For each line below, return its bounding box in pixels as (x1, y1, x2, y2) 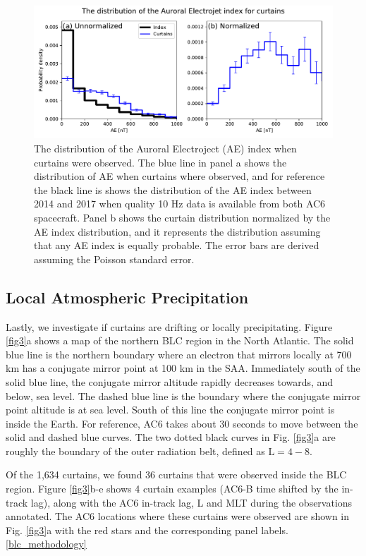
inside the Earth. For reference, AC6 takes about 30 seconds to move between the (6, 416, 358, 430)
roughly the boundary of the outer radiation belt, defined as (6, 443, 265, 458)
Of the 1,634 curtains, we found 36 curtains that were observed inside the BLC (6, 467, 347, 482)
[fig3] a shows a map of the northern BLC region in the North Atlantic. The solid (6, 333, 354, 348)
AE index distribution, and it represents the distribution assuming (34, 224, 321, 238)
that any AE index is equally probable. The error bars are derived (34, 238, 319, 253)
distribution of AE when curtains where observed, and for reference (34, 169, 325, 183)
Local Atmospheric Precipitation (6, 286, 249, 308)
